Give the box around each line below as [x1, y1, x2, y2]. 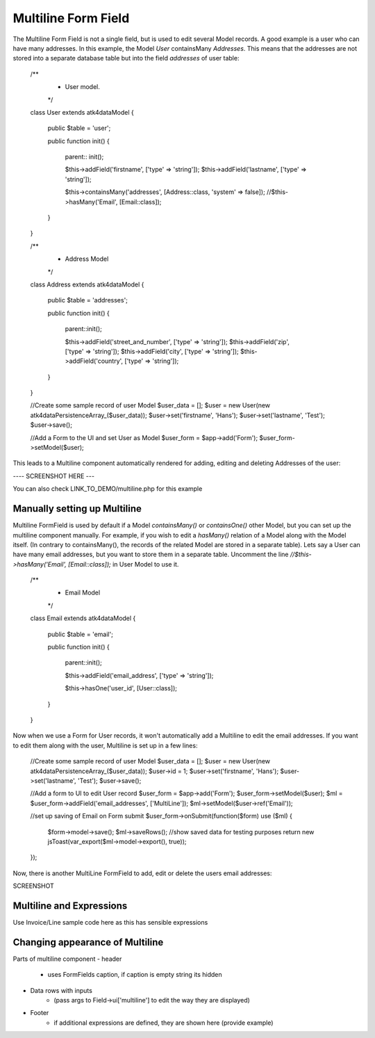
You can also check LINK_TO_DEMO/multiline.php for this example [12, 485, 203, 493]
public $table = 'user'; [47, 124, 111, 132]
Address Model [65, 254, 109, 263]
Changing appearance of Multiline [12, 936, 164, 948]
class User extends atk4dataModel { [30, 108, 135, 116]
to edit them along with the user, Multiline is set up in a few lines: [12, 741, 198, 749]
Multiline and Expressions [12, 900, 128, 911]
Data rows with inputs [30, 986, 93, 994]
